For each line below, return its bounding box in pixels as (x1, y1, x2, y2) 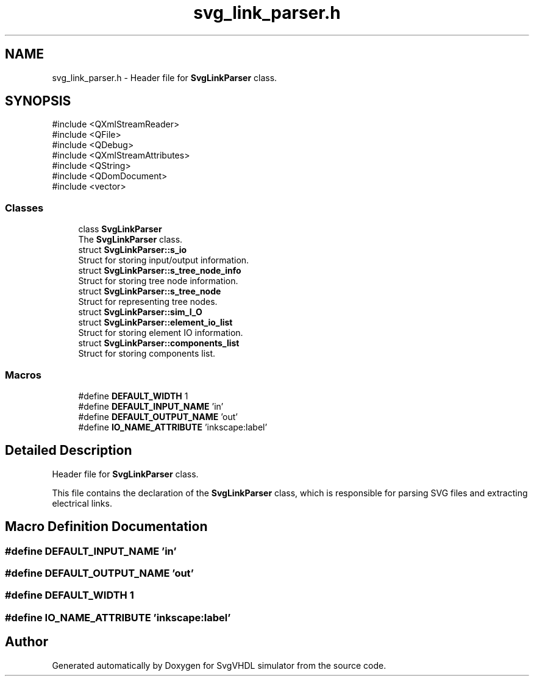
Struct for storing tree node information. (78, 276, 238, 287)
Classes (5, 201, 44, 214)
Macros (5, 368, 41, 381)
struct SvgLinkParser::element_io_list (78, 317, 233, 328)
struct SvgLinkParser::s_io (78, 244, 187, 255)
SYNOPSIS (5, 93, 71, 109)
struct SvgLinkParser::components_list (78, 338, 240, 349)
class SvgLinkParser (78, 224, 162, 235)
